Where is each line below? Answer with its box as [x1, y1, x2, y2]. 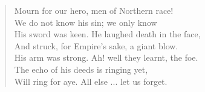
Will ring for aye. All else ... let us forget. [14, 75, 168, 87]
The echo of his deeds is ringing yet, [14, 63, 148, 75]
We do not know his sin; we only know [14, 16, 157, 28]
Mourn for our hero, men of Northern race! [14, 4, 174, 16]
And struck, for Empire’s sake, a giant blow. [14, 39, 178, 52]
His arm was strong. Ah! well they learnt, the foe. [14, 51, 198, 64]
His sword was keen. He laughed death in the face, [14, 28, 201, 40]
